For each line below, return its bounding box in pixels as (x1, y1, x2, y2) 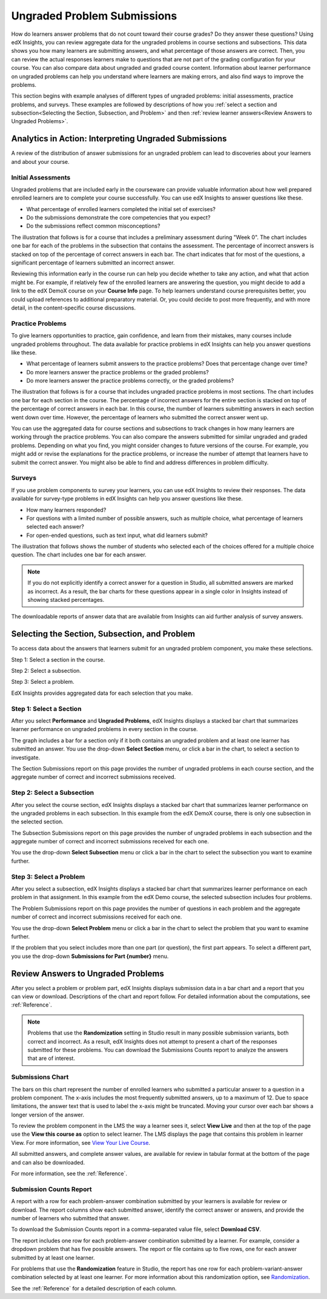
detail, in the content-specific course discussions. (11, 304, 136, 311)
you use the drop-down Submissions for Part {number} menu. (11, 953, 169, 960)
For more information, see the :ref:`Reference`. (11, 1170, 127, 1177)
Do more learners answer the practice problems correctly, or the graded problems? (26, 377, 234, 385)
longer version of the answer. (11, 1111, 85, 1118)
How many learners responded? (26, 506, 107, 513)
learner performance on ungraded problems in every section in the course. (11, 726, 198, 733)
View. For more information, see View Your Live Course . (11, 1139, 151, 1146)
